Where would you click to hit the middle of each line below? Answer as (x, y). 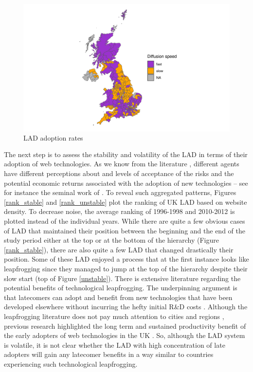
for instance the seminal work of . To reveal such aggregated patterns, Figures (120, 192)
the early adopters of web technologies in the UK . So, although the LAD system (125, 335)
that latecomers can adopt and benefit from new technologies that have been (118, 297)
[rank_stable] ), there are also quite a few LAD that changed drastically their (119, 249)
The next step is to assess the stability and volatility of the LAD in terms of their (126, 154)
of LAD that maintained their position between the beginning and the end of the (125, 230)
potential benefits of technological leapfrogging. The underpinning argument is (121, 288)
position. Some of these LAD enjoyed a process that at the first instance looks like (126, 259)
